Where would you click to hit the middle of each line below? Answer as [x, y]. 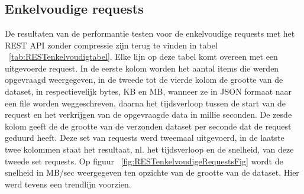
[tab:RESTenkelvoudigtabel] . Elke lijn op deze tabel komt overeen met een [143, 56]
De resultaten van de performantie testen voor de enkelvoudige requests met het [150, 33]
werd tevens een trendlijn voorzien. [68, 184]
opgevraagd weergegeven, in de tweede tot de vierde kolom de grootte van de [144, 80]
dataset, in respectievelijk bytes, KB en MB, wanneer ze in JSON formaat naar [148, 91]
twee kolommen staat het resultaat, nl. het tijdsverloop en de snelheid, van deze [149, 149]
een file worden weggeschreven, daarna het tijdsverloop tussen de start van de [145, 103]
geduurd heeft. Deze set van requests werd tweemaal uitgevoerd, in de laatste [145, 138]
